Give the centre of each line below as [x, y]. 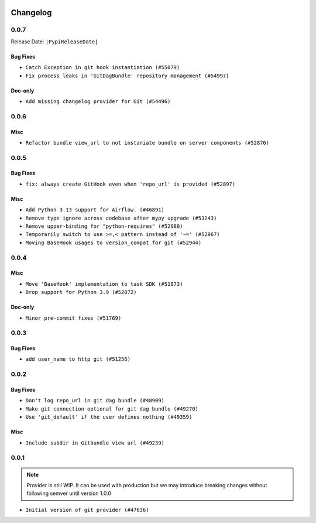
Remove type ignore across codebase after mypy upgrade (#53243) [121, 218]
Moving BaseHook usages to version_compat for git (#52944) [114, 242]
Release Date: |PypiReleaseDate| [54, 42]
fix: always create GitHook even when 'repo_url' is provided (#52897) [130, 184]
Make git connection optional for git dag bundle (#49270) [112, 409]
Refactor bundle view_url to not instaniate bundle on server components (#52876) [147, 143]
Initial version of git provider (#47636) [87, 510]
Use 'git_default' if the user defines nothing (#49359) [109, 417]
